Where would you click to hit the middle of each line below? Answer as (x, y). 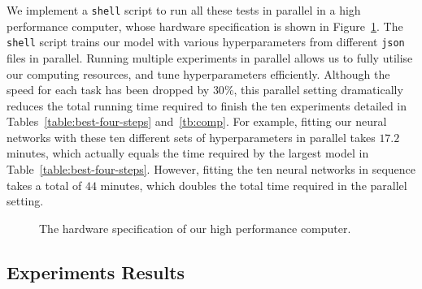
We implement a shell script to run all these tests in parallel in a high (184, 10)
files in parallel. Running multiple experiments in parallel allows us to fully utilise (210, 57)
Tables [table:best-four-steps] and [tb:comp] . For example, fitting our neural (197, 121)
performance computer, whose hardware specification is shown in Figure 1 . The (205, 26)
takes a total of (44, 185)
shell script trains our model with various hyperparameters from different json (206, 42)
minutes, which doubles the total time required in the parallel (254, 185)
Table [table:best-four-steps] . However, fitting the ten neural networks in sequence (211, 169)
